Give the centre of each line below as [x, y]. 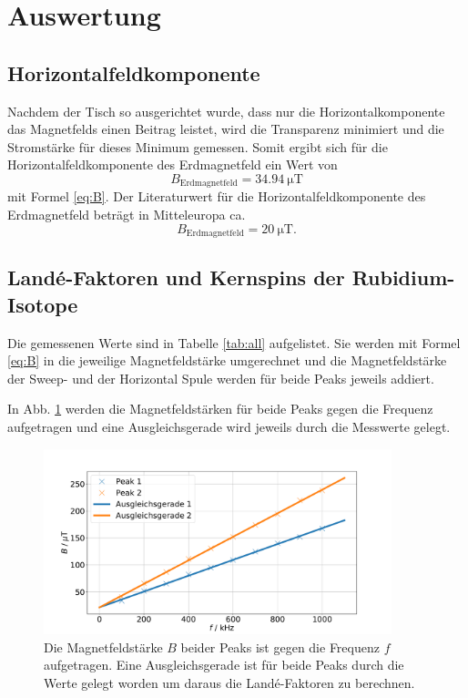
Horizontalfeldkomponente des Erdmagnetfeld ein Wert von [173, 164]
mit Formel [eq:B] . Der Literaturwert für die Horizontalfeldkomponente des [217, 196]
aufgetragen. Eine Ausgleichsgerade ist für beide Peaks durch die [224, 665]
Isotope [43, 304]
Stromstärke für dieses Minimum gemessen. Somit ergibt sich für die [198, 146]
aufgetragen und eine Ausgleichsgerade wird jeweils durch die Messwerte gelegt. [229, 427]
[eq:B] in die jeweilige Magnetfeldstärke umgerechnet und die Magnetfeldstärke [227, 360]
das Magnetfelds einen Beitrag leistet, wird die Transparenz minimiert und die [226, 129]
